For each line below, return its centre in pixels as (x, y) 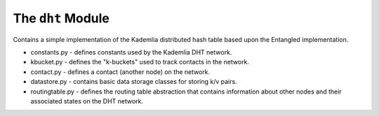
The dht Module (61, 18)
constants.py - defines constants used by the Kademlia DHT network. (131, 52)
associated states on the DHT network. (87, 101)
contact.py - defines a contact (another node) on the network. (120, 72)
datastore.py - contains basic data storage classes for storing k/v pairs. (134, 82)
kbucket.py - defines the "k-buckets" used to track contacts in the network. (140, 62)
